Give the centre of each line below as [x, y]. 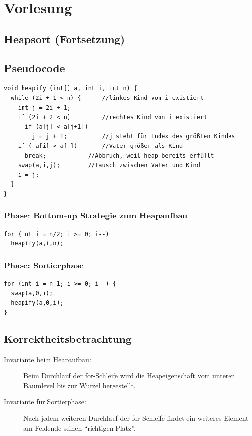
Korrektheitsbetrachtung [68, 338]
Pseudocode [34, 67]
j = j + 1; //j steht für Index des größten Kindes [134, 136]
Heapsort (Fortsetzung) [65, 38]
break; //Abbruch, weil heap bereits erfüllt [119, 156]
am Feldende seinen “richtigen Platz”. [80, 427]
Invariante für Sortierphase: [45, 401]
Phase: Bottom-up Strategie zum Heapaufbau [96, 215]
